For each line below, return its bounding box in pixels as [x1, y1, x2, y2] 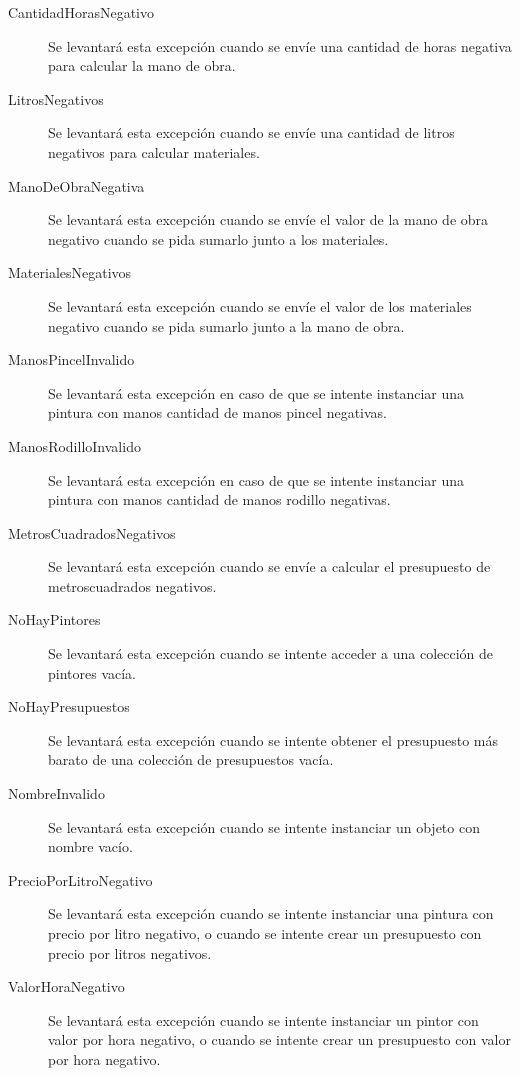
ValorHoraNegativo [8, 976, 125, 997]
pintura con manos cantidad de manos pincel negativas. [48, 402, 387, 423]
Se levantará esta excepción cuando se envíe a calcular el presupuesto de [48, 556, 491, 577]
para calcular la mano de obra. [48, 55, 236, 76]
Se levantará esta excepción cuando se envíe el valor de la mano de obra [48, 209, 489, 230]
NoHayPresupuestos [8, 696, 130, 717]
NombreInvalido [8, 783, 105, 804]
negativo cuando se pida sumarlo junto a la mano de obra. [48, 315, 405, 336]
